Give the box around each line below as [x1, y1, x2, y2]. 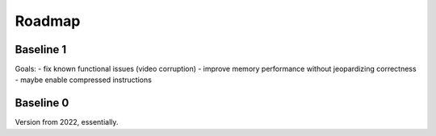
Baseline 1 [15, 43, 67, 56]
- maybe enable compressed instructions [15, 75, 153, 84]
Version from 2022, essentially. [15, 117, 119, 127]
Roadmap [15, 12, 81, 30]
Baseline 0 [15, 97, 69, 110]
